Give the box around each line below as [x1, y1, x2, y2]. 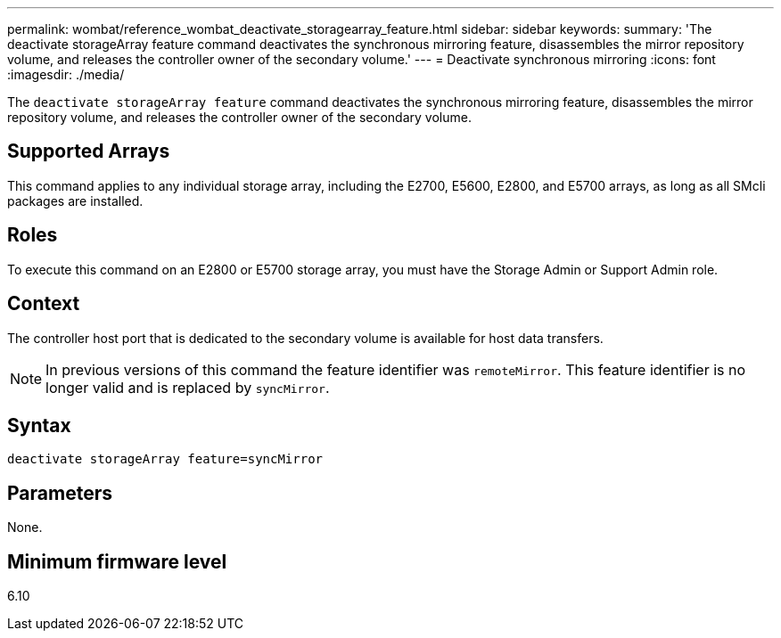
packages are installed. [7, 192, 144, 209]
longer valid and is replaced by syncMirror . [45, 378, 330, 397]
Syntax [7, 413, 71, 437]
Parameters [7, 481, 112, 504]
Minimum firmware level [7, 550, 227, 573]
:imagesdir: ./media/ [7, 67, 125, 82]
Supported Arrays [7, 140, 170, 163]
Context [7, 292, 80, 315]
